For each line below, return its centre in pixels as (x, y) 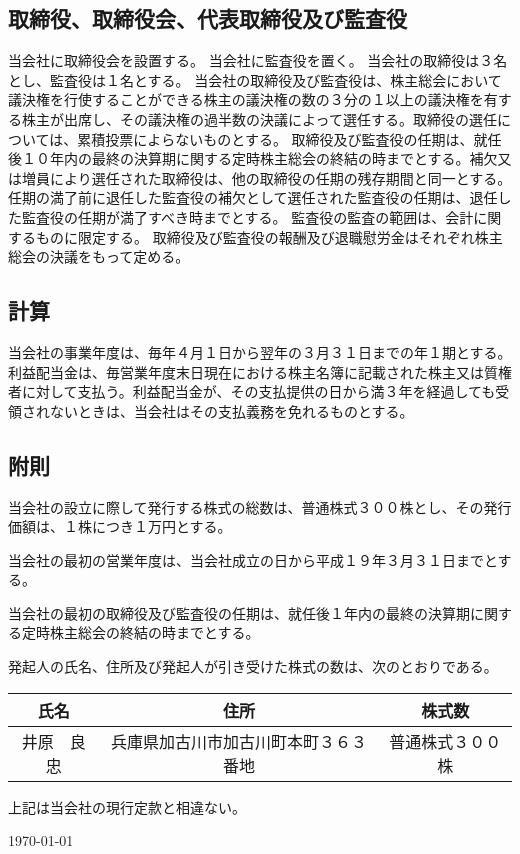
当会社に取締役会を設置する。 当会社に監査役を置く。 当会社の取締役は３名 (258, 60)
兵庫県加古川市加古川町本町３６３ (238, 741)
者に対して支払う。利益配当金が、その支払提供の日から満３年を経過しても (252, 391)
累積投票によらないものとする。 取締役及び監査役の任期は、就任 (289, 138)
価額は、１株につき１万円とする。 (120, 526)
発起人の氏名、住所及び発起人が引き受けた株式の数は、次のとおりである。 (253, 666)
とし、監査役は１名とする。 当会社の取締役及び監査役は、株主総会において (255, 79)
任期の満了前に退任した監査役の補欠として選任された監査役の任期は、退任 (253, 197)
